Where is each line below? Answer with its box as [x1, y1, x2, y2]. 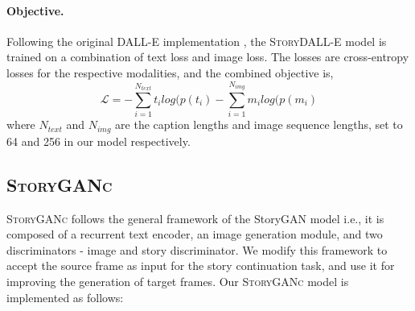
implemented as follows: [6, 288, 124, 305]
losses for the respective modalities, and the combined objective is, [6, 64, 334, 81]
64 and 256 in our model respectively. [6, 132, 191, 149]
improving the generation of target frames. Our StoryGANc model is [6, 272, 349, 289]
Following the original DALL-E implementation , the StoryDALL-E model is [6, 32, 387, 49]
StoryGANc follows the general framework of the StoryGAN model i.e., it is [6, 209, 384, 226]
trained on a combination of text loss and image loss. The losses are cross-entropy [6, 48, 409, 65]
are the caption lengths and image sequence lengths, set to [115, 116, 403, 133]
